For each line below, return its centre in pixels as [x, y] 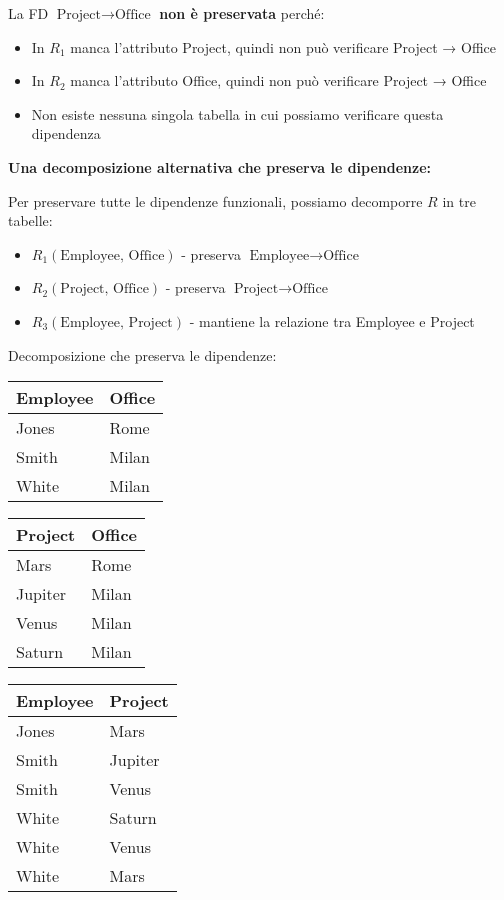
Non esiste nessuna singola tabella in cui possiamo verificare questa [237, 113]
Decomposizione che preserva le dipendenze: [142, 354]
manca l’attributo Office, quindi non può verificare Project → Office [278, 80]
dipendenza [66, 133]
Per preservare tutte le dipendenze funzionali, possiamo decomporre [215, 200]
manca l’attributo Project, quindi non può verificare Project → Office [283, 46]
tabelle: [30, 220]
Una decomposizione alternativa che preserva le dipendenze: [220, 166]
